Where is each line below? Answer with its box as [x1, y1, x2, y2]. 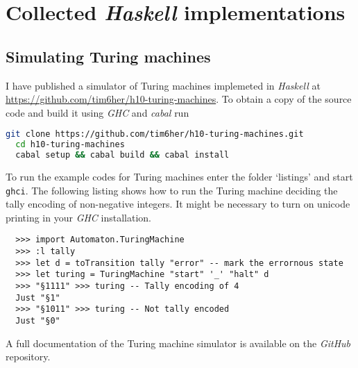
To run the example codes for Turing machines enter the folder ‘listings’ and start [6, 169, 353, 183]
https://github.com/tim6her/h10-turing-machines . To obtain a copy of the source [6, 92, 352, 106]
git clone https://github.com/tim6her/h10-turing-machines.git [6, 129, 304, 140]
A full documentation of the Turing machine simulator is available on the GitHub [6, 335, 351, 350]
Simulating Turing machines [6, 45, 211, 67]
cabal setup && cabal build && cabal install [15, 150, 230, 160]
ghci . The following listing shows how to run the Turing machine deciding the [6, 183, 338, 197]
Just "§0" [15, 316, 60, 326]
